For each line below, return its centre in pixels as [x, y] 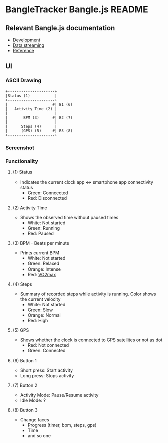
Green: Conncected [48, 193]
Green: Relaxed [43, 263]
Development [26, 40]
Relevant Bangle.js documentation [60, 28]
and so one [39, 435]
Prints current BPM [39, 253]
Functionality [22, 161]
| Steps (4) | [31, 126]
